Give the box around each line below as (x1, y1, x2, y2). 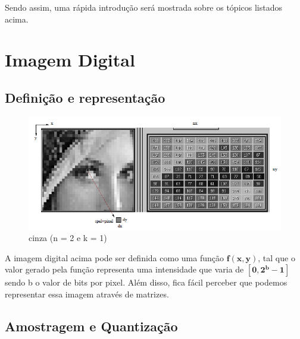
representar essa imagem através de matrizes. (5, 287, 169, 300)
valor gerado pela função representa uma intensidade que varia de (5, 263, 244, 275)
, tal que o (258, 251, 295, 264)
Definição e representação (5, 88, 165, 106)
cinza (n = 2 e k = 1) (29, 232, 107, 244)
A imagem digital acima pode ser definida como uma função (5, 251, 224, 264)
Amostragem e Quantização (5, 316, 178, 335)
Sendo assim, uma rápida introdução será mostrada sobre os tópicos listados (5, 1, 282, 13)
